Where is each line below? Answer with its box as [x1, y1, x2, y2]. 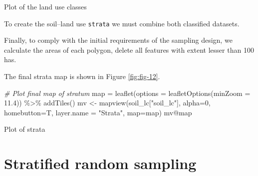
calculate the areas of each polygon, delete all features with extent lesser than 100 [4, 44, 254, 55]
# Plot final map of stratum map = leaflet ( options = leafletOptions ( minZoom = [4, 88, 251, 98]
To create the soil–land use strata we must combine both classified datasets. [4, 18, 240, 28]
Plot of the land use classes [4, 1, 87, 11]
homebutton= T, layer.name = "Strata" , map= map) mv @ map [4, 107, 192, 117]
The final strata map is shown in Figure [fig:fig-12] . [4, 71, 160, 82]
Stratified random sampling [4, 153, 197, 174]
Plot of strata [4, 124, 45, 134]
